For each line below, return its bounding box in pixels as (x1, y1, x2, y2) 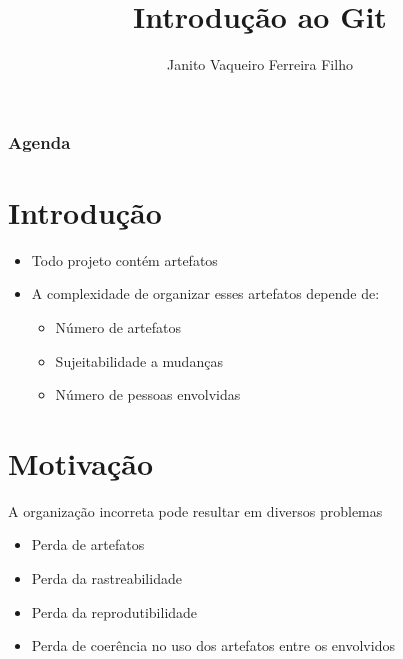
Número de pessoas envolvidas (55, 384, 241, 405)
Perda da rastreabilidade (31, 568, 182, 589)
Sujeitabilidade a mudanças (55, 350, 223, 371)
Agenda (8, 129, 71, 154)
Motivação (8, 442, 154, 483)
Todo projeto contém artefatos (31, 249, 218, 270)
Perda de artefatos (31, 534, 145, 555)
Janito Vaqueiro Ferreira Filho (167, 54, 353, 75)
